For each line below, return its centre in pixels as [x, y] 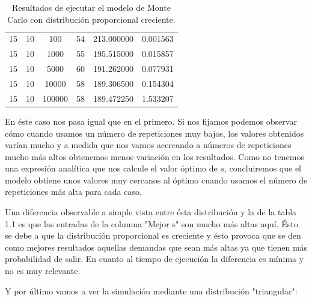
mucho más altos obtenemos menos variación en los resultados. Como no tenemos [154, 156]
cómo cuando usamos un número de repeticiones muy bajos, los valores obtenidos [154, 133]
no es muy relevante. [43, 271]
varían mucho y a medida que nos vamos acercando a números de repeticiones [148, 145]
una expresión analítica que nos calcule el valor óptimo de [111, 168]
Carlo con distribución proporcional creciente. [91, 19]
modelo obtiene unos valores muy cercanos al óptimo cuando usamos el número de [156, 180]
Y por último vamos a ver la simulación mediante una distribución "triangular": [151, 291]
